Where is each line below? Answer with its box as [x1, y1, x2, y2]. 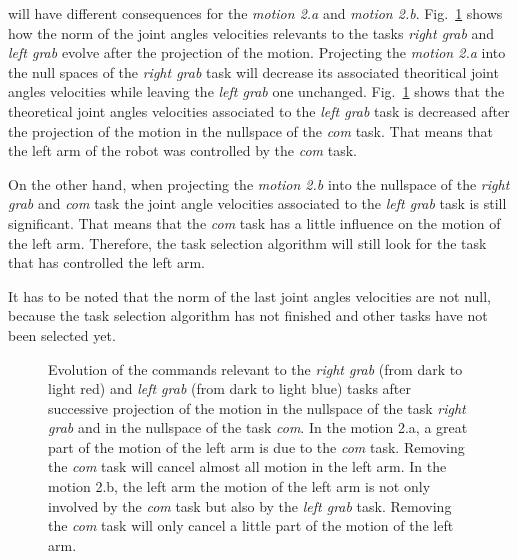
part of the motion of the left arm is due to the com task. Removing [48, 436, 465, 457]
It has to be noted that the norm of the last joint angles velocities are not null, [8, 285, 491, 306]
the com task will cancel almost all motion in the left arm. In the [48, 456, 447, 477]
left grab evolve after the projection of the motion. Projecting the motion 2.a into [8, 42, 506, 63]
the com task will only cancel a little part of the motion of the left [48, 515, 454, 536]
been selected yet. [8, 324, 116, 345]
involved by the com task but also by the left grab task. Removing [48, 495, 452, 516]
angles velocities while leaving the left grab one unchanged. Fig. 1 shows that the [8, 81, 505, 102]
